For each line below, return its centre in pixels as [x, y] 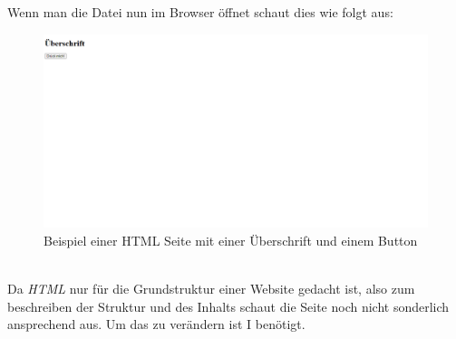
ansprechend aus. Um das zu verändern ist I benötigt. [156, 324]
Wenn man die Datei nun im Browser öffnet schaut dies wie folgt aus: [200, 12]
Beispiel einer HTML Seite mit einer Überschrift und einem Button [231, 240]
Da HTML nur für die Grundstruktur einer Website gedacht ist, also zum [211, 289]
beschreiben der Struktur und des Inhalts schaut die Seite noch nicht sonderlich [228, 306]
